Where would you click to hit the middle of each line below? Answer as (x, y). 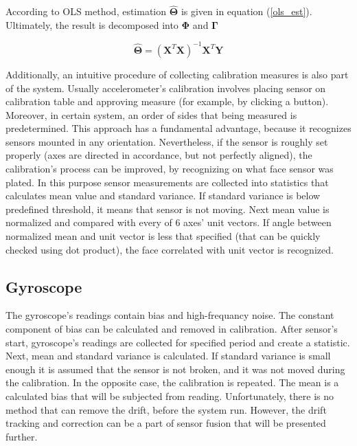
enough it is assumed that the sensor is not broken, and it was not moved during (175, 369)
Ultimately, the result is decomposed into (92, 24)
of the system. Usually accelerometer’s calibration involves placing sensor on (166, 88)
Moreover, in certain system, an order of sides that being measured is (151, 114)
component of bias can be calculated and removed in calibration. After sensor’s (172, 329)
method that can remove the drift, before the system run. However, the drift (166, 409)
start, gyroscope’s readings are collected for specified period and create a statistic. (178, 342)
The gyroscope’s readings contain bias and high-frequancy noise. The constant (170, 315)
